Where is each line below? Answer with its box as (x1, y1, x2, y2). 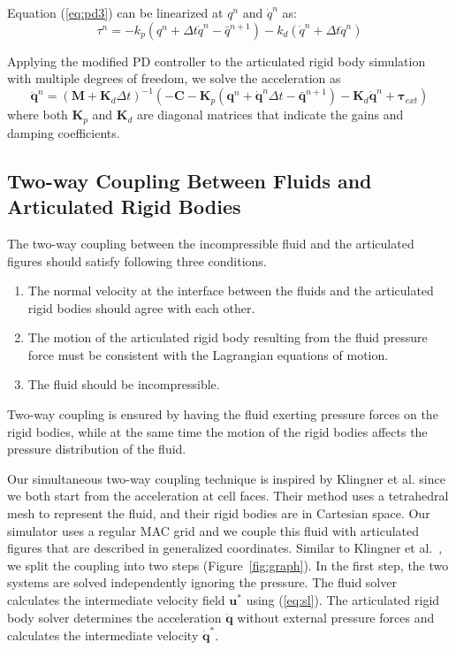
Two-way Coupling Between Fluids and (7, 166, 372, 194)
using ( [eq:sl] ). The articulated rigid (246, 591, 440, 609)
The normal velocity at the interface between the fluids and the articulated (27, 281, 434, 300)
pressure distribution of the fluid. (7, 440, 186, 458)
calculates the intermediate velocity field (7, 591, 225, 609)
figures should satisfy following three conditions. (7, 251, 267, 270)
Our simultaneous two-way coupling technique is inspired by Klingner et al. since (7, 469, 445, 487)
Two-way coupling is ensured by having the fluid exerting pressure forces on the (7, 405, 438, 424)
